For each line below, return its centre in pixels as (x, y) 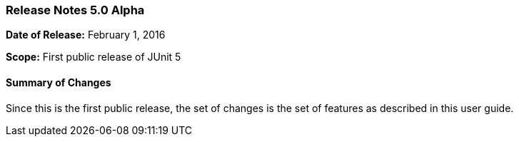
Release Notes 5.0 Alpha (75, 10)
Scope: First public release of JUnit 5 (94, 57)
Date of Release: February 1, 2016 (86, 35)
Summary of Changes (59, 82)
